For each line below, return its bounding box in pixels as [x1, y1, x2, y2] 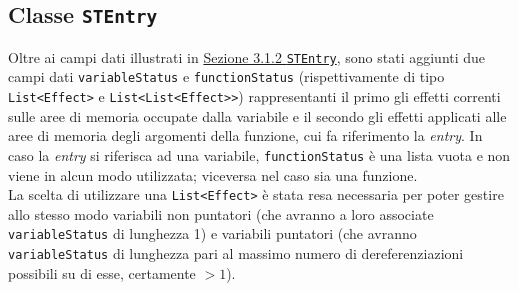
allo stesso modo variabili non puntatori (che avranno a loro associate [8, 203, 434, 224]
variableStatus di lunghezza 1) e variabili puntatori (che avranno [8, 223, 417, 244]
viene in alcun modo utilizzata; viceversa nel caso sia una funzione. [8, 164, 418, 185]
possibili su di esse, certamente [8, 262, 196, 283]
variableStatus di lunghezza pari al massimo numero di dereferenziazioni [8, 243, 464, 264]
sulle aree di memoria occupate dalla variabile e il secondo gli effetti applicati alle [8, 105, 507, 126]
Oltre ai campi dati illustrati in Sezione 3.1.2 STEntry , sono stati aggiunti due [8, 46, 486, 67]
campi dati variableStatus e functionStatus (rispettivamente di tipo [8, 66, 445, 87]
